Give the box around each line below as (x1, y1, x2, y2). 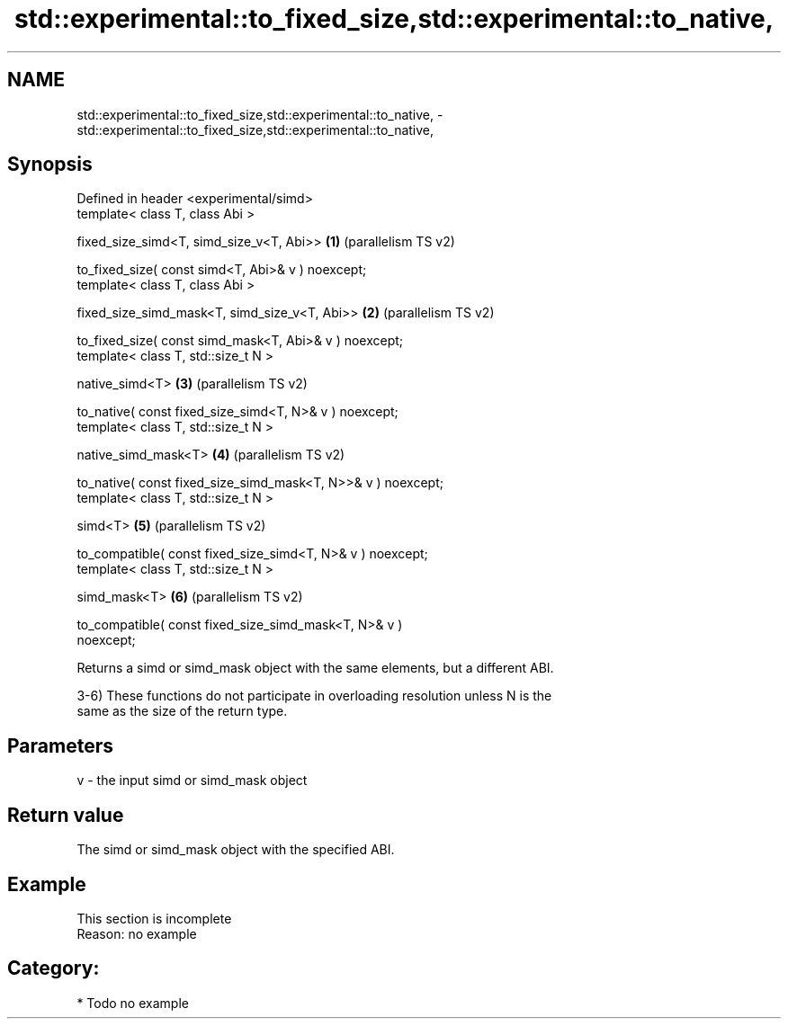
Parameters (7, 734, 113, 757)
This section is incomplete (76, 910, 232, 926)
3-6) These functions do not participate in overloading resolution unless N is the (76, 688, 552, 704)
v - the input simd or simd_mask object (76, 772, 308, 789)
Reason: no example (76, 925, 197, 941)
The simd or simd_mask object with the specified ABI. (76, 842, 395, 858)
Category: (7, 957, 100, 980)
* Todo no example (76, 995, 189, 1011)
